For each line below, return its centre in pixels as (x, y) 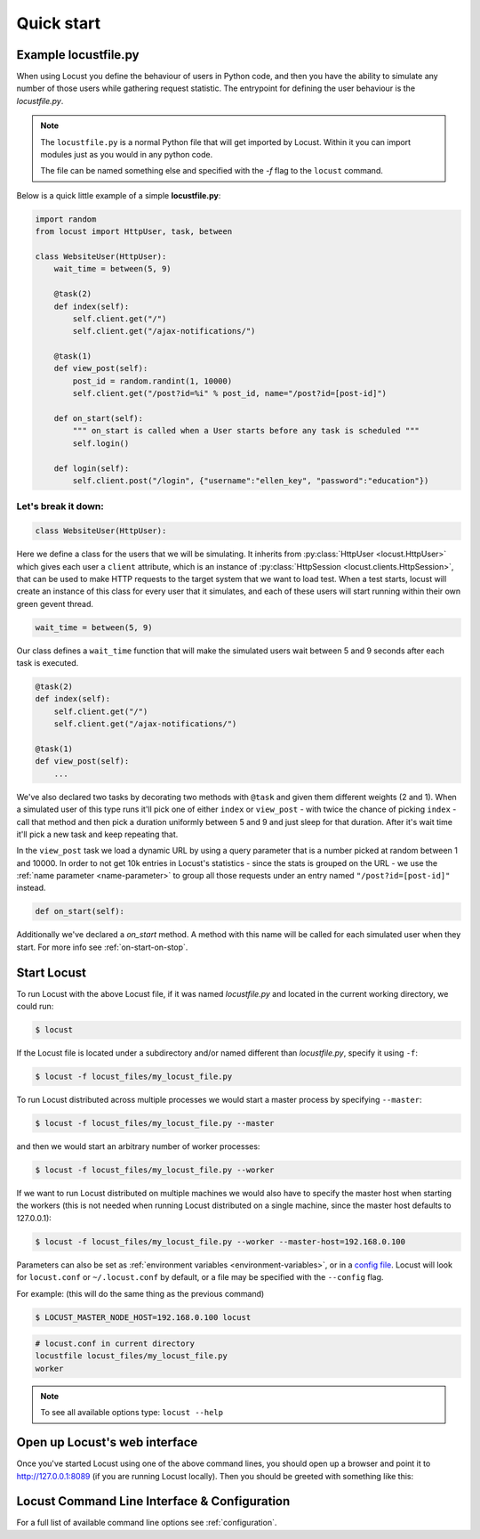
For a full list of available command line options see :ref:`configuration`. (147, 1523)
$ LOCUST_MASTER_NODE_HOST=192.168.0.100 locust (143, 1317)
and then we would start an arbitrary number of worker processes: (138, 1146)
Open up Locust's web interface (107, 1442)
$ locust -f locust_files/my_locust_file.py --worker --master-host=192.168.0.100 (220, 1241)
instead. (31, 888)
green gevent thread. (55, 603)
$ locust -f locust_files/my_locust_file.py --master (155, 1123)
